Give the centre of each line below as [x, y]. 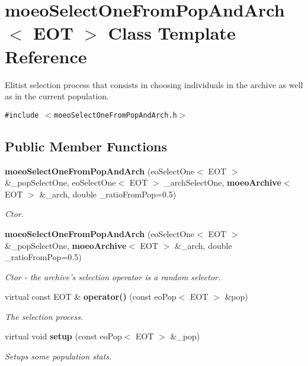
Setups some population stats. [58, 356]
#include [22, 115]
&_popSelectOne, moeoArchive [66, 245]
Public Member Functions [86, 146]
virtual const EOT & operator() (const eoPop [91, 297]
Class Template [172, 33]
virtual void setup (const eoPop [63, 336]
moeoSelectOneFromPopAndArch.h [115, 115]
